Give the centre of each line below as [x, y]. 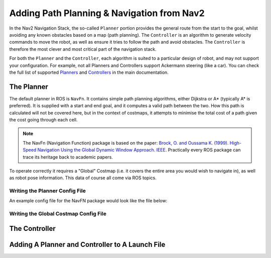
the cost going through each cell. [43, 119]
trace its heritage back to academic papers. [68, 157]
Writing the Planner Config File [48, 191]
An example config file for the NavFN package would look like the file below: [88, 201]
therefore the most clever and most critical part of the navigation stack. [83, 49]
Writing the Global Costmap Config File [58, 214]
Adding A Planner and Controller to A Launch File [87, 244]
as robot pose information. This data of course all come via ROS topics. [83, 178]
